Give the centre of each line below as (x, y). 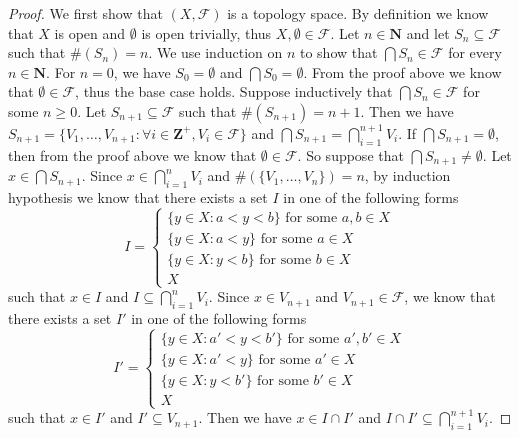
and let (428, 32)
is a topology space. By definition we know (358, 13)
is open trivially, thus (206, 32)
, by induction (407, 175)
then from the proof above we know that (132, 154)
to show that (338, 52)
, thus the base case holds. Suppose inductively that (234, 91)
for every (475, 52)
